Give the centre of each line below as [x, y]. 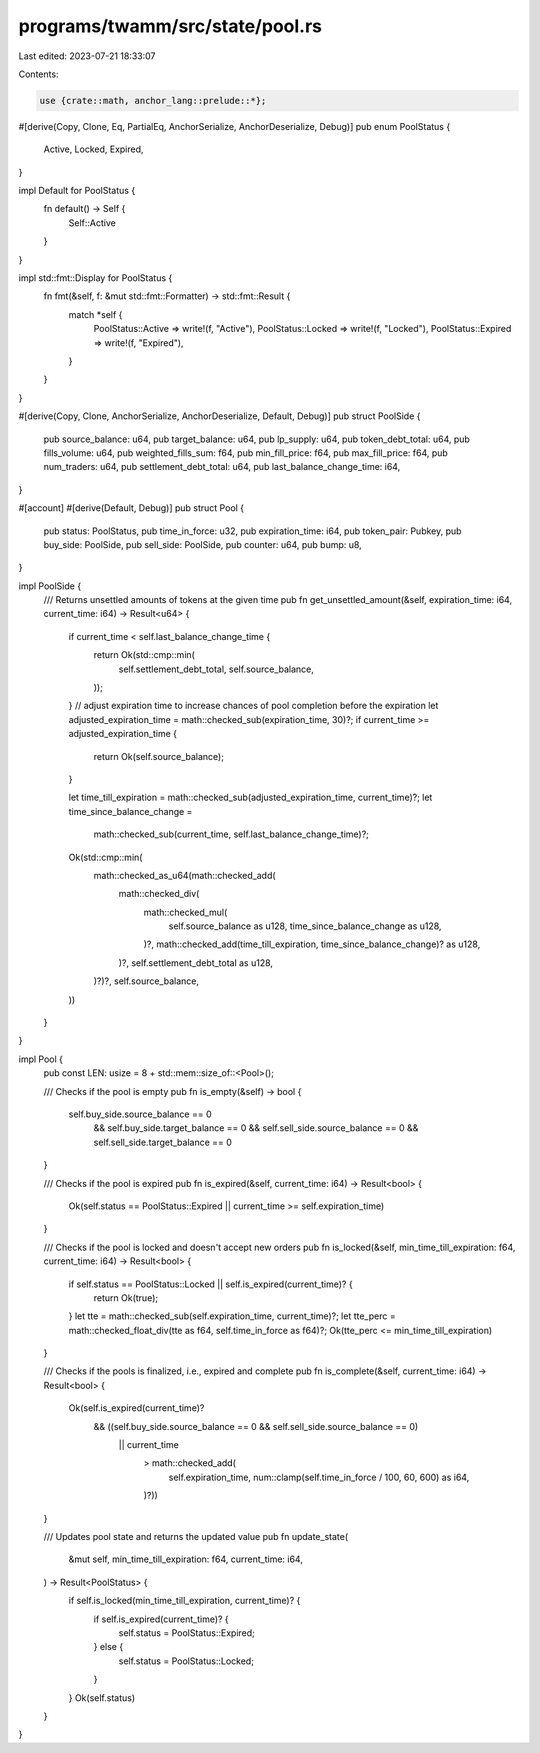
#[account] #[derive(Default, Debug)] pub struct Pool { [131, 508]
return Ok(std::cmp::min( [144, 655]
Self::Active [92, 222]
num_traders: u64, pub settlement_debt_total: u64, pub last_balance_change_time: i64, [222, 467]
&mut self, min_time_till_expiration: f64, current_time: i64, [186, 1559]
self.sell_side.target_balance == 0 [162, 1142]
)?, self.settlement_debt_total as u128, [196, 962]
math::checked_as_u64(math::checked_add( [184, 875]
